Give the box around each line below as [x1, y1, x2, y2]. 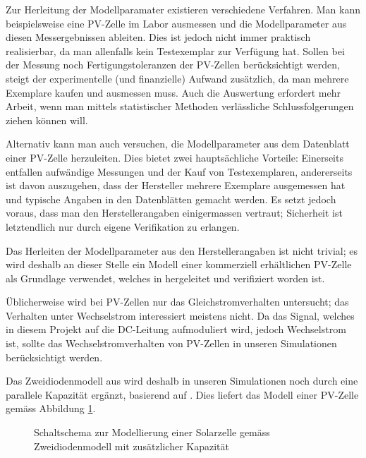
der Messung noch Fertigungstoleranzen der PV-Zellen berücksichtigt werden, [6, 57, 340, 72]
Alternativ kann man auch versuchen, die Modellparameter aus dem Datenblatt [6, 136, 350, 151]
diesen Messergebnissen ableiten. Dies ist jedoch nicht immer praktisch [6, 30, 311, 44]
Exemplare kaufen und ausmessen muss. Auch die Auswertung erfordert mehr [6, 85, 341, 100]
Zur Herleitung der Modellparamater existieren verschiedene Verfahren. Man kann [6, 2, 360, 16]
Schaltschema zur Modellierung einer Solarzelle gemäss [34, 425, 270, 440]
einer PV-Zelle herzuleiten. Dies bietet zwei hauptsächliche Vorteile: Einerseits [6, 150, 343, 164]
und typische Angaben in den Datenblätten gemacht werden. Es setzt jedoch [6, 191, 336, 206]
